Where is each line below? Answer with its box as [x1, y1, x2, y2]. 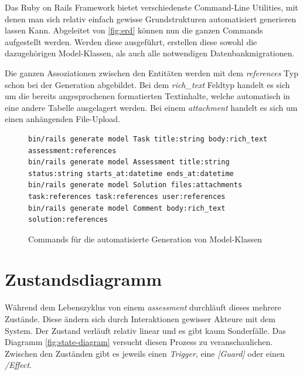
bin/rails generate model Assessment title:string [28, 158, 230, 167]
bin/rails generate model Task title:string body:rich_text [28, 134, 268, 143]
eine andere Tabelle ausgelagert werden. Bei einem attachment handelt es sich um [5, 101, 298, 113]
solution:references [28, 215, 108, 224]
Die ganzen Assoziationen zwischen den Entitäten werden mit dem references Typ [5, 66, 299, 79]
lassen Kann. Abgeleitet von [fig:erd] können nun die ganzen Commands [5, 24, 263, 36]
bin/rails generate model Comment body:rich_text [28, 204, 226, 212]
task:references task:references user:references [28, 192, 226, 201]
